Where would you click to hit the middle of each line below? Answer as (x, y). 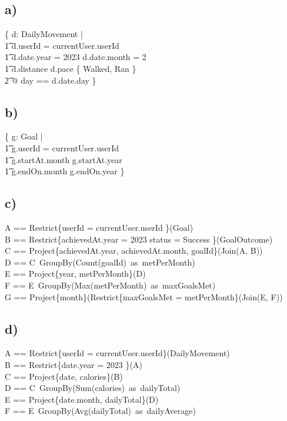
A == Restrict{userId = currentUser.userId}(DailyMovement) (117, 353)
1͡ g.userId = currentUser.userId (62, 147)
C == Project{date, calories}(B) (64, 376)
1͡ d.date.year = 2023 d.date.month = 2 (76, 57)
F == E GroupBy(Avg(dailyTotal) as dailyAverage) (100, 411)
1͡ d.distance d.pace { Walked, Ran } (71, 68)
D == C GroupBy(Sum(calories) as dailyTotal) (93, 388)
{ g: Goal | (24, 136)
